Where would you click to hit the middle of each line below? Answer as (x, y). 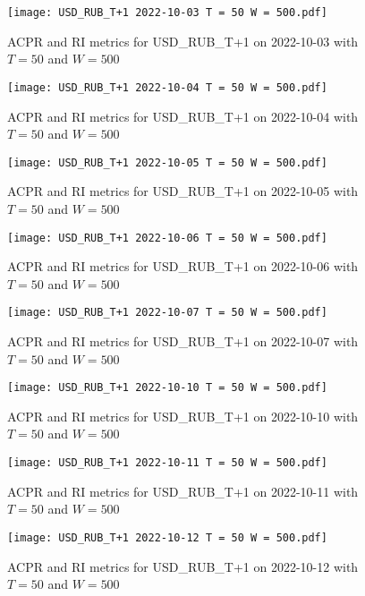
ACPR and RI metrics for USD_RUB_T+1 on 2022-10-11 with (183, 491)
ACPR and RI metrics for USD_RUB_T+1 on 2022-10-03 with (183, 41)
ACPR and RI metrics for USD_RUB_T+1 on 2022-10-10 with (183, 416)
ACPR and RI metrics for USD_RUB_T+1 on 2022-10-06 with (183, 266)
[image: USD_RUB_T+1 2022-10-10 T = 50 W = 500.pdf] (167, 388)
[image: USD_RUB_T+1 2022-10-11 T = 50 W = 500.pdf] (167, 463)
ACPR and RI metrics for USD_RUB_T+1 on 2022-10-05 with (183, 191)
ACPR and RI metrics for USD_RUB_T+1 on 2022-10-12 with (183, 566)
